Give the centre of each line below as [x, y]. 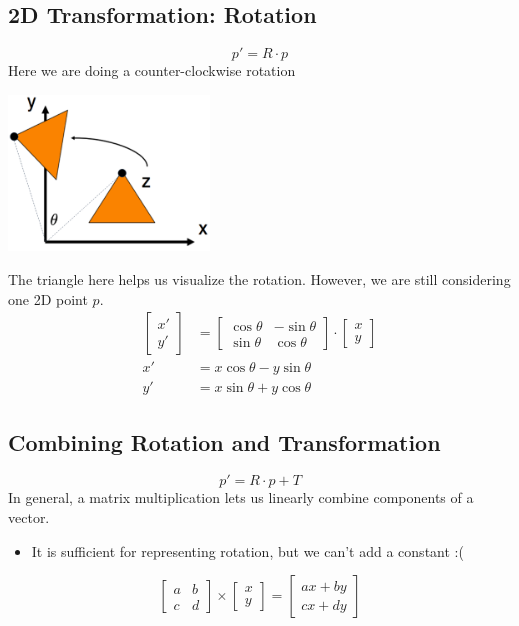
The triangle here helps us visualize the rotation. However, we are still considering [259, 279]
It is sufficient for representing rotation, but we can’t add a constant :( [247, 550]
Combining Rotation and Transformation [224, 441]
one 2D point [48, 298]
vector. [29, 517]
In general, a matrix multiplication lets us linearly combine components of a [241, 497]
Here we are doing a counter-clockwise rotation [152, 70]
